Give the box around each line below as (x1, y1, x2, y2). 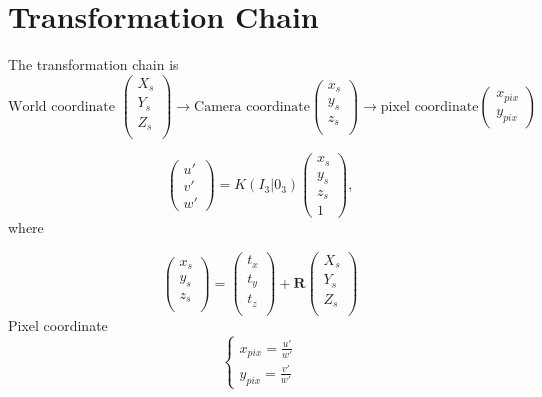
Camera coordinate (194, 99, 311, 114)
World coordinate (8, 99, 116, 114)
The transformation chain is (8, 54, 179, 75)
